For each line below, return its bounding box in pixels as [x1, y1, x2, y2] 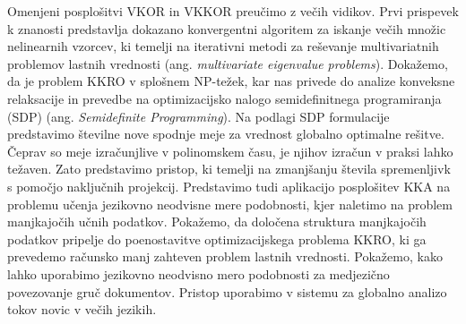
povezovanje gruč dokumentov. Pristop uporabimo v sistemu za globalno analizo [7, 282, 447, 301]
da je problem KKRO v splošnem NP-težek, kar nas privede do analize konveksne [7, 72, 455, 90]
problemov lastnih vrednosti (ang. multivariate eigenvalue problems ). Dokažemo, [7, 54, 448, 72]
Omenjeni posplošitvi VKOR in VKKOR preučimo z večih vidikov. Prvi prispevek [7, 2, 459, 20]
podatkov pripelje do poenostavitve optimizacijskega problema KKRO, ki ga [7, 229, 427, 248]
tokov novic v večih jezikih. [7, 300, 157, 319]
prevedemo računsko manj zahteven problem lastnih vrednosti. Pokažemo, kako [7, 247, 443, 266]
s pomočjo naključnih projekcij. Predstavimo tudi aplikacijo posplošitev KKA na [7, 176, 451, 195]
